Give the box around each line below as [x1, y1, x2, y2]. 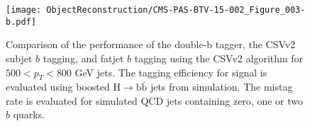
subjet [6, 50, 33, 65]
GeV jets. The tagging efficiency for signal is [74, 64, 267, 79]
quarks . [13, 107, 45, 122]
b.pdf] [6, 16, 36, 27]
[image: [6, 5, 42, 15]
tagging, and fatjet [43, 50, 124, 65]
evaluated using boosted [6, 79, 110, 94]
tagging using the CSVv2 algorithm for [134, 50, 304, 65]
